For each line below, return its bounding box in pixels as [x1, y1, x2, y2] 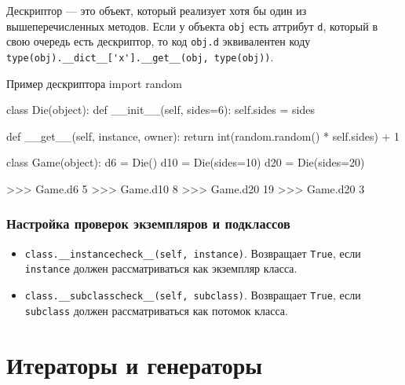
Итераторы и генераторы [6, 348, 263, 380]
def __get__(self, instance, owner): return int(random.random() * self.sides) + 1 [6, 127, 400, 144]
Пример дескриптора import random [6, 75, 182, 91]
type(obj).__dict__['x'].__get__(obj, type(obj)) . [6, 48, 274, 64]
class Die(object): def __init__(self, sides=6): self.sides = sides [6, 101, 315, 118]
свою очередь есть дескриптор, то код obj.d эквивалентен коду [6, 33, 311, 49]
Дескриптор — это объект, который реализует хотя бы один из [6, 2, 307, 18]
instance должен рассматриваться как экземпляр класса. [24, 260, 297, 277]
